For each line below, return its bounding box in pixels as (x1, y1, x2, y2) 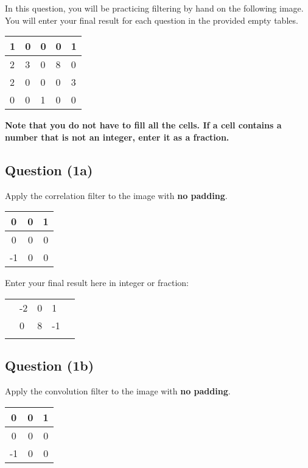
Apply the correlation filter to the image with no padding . (5, 189, 228, 201)
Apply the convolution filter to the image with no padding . (5, 384, 231, 397)
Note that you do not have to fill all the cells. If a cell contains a (5, 119, 282, 131)
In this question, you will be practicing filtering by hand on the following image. (5, 2, 304, 14)
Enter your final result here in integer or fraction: (5, 276, 189, 289)
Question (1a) (5, 160, 93, 179)
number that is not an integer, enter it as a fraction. (5, 130, 229, 143)
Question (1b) (5, 356, 94, 375)
